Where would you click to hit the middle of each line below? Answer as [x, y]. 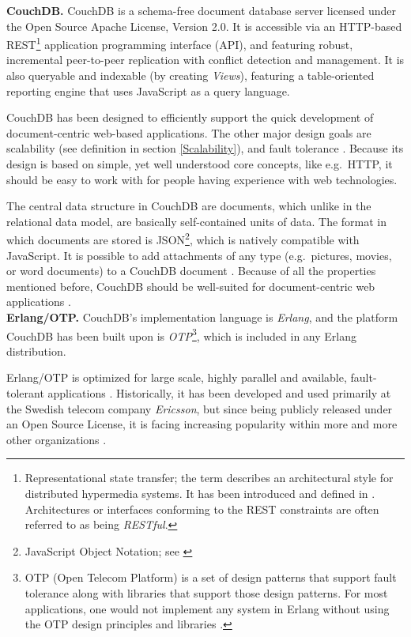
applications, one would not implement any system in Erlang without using [207, 608]
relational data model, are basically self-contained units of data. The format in [197, 221]
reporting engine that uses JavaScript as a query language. [148, 90]
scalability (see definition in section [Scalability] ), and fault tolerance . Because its [205, 148]
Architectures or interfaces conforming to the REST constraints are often [202, 509]
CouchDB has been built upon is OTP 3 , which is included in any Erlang [182, 334]
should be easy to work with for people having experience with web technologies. [202, 179]
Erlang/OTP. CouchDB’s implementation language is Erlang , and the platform [202, 317]
